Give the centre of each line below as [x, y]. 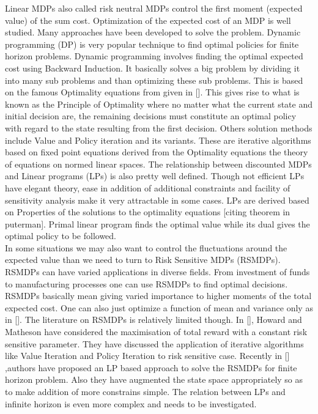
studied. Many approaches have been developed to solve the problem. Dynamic [153, 32]
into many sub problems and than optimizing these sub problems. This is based [154, 80]
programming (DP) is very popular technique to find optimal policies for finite [152, 44]
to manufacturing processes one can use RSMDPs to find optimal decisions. [146, 283]
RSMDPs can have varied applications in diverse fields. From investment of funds [157, 272]
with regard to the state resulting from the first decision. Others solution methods [159, 128]
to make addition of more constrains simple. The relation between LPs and [145, 391]
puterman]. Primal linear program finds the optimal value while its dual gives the [157, 224]
